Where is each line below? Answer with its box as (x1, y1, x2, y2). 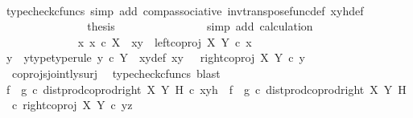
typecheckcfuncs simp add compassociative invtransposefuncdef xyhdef (6, 2, 364, 18)
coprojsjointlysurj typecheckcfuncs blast (11, 64, 221, 81)
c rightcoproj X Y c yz (11, 96, 133, 113)
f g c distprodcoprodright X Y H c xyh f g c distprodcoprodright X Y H (6, 80, 407, 97)
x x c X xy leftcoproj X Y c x (77, 33, 252, 50)
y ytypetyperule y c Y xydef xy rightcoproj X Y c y (6, 49, 305, 66)
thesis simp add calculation (87, 18, 313, 35)
